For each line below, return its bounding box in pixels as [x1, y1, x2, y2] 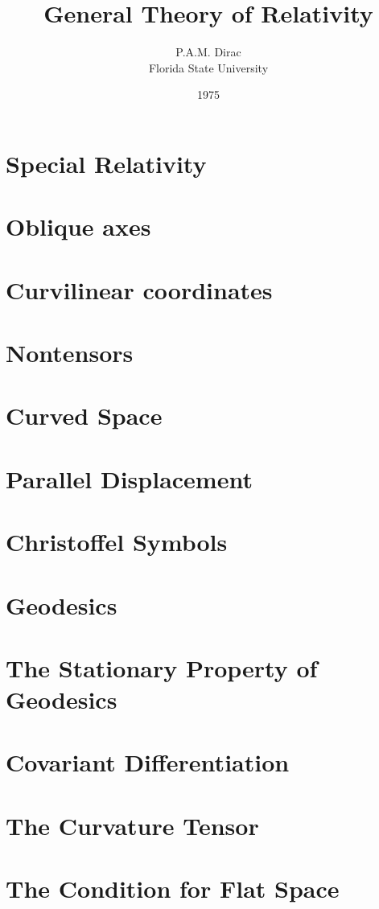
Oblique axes [6, 210, 151, 243]
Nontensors [6, 336, 134, 369]
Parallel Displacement [6, 462, 253, 495]
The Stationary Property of [6, 651, 318, 684]
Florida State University [148, 59, 269, 76]
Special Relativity [6, 146, 207, 179]
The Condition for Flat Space [6, 872, 340, 905]
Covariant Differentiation [6, 746, 290, 779]
